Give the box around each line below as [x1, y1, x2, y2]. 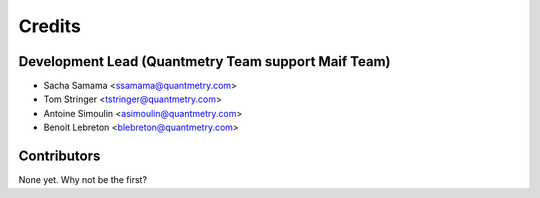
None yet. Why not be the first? [18, 174, 148, 186]
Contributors [18, 148, 101, 165]
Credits [18, 15, 82, 37]
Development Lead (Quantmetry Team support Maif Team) [18, 53, 391, 70]
